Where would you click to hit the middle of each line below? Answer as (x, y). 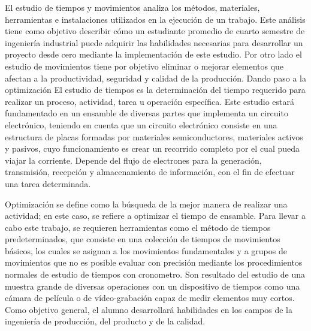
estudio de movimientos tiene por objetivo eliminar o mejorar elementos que (144, 66)
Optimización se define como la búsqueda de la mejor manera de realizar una (146, 204)
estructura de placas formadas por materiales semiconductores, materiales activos (154, 136)
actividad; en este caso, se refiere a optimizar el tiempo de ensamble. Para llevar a (155, 216)
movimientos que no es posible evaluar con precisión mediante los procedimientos (154, 262)
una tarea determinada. (48, 183)
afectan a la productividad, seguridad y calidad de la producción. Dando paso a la (155, 78)
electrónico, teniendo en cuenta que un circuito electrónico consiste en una (141, 124)
